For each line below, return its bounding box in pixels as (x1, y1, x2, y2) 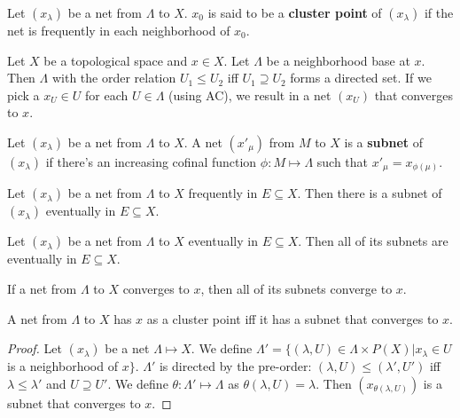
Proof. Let (7, 339, 62, 358)
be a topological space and (43, 51, 188, 69)
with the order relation (51, 68, 176, 87)
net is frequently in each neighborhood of (7, 21, 230, 39)
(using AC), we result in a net (168, 85, 331, 104)
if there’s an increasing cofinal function (45, 152, 257, 170)
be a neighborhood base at (266, 51, 410, 69)
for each (85, 85, 129, 104)
